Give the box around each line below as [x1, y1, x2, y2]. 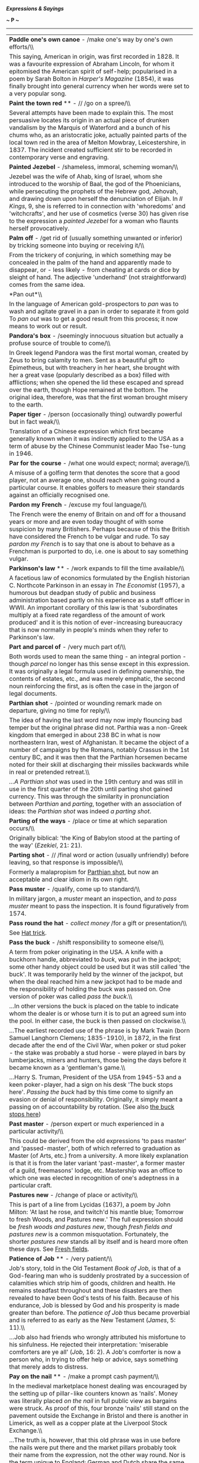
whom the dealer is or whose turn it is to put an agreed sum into [9, 1010, 187, 1017]
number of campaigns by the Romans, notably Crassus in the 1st [9, 746, 190, 754]
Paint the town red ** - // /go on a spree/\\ [9, 99, 131, 107]
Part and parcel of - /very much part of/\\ [9, 643, 126, 651]
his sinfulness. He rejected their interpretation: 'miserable [9, 1340, 169, 1349]
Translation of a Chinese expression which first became [9, 427, 164, 435]
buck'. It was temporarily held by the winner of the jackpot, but [9, 970, 184, 978]
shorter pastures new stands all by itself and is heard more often [9, 1238, 188, 1246]
